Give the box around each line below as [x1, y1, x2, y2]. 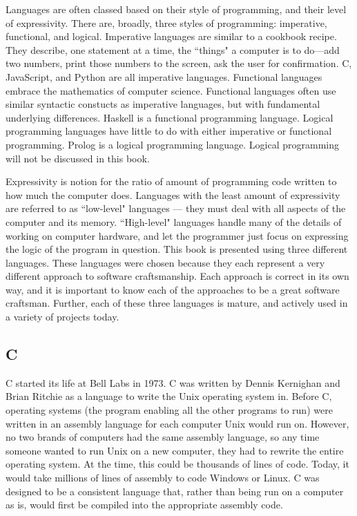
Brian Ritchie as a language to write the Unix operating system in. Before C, [6, 389, 332, 403]
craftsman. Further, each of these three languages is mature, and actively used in [6, 296, 348, 310]
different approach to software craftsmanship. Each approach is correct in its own [6, 269, 349, 283]
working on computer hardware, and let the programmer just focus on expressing [6, 228, 349, 242]
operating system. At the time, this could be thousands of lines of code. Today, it [6, 457, 349, 471]
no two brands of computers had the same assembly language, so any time [6, 430, 320, 444]
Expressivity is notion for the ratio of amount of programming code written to [6, 174, 337, 189]
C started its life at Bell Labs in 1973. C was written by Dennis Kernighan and [6, 375, 340, 390]
